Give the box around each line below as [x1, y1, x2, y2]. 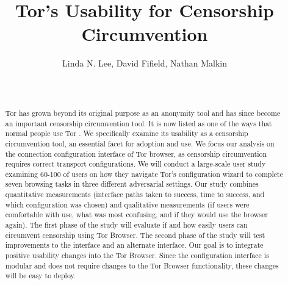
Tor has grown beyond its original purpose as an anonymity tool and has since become [5, 107, 281, 118]
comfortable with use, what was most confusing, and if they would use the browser [5, 209, 268, 220]
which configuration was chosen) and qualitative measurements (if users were [5, 199, 250, 209]
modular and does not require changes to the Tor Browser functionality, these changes [5, 260, 279, 270]
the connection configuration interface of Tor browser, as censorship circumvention [5, 148, 267, 159]
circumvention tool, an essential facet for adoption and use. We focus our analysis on [5, 138, 275, 148]
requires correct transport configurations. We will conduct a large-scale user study [5, 159, 266, 169]
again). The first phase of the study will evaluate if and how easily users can [5, 220, 248, 230]
